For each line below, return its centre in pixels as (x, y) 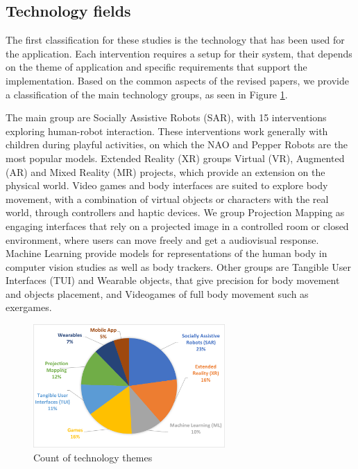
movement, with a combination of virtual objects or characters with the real (167, 198)
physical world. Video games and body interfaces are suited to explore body (167, 185)
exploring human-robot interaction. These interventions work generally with (167, 131)
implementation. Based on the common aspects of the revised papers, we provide (177, 80)
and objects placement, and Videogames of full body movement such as (157, 293)
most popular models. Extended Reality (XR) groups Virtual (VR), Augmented (175, 158)
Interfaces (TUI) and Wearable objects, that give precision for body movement (173, 280)
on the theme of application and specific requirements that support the (156, 67)
